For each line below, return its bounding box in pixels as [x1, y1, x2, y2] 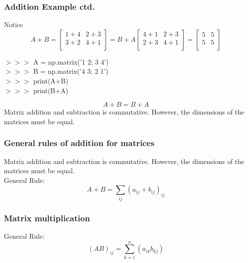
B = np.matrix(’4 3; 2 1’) [33, 66, 108, 76]
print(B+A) [33, 85, 68, 95]
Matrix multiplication [4, 212, 90, 224]
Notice [4, 19, 23, 30]
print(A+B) [33, 76, 68, 85]
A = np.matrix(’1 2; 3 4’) [33, 56, 109, 66]
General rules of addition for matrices [4, 137, 155, 149]
